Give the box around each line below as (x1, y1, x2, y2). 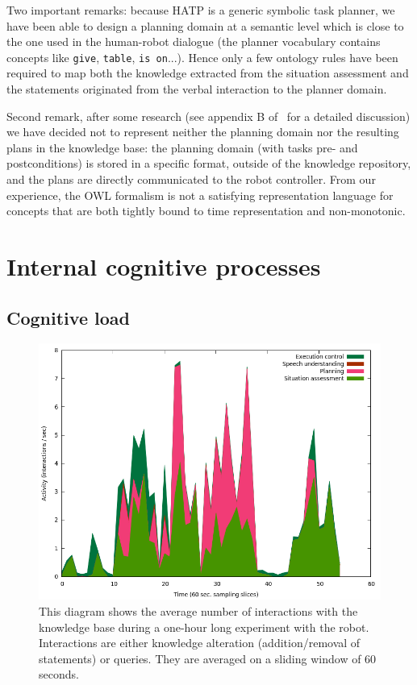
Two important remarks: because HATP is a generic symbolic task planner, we (6, 2, 395, 18)
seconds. (39, 666, 79, 683)
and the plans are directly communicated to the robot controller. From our (6, 171, 376, 187)
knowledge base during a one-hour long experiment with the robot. (39, 618, 369, 635)
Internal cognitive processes (6, 249, 321, 282)
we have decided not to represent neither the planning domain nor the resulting (6, 123, 399, 140)
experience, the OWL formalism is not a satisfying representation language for (6, 186, 394, 203)
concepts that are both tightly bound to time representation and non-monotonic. (6, 202, 406, 219)
